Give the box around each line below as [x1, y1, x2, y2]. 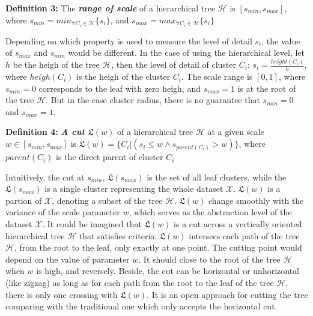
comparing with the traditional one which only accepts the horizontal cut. [5, 300, 278, 312]
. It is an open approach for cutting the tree [147, 288, 308, 300]
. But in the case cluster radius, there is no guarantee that [46, 94, 260, 106]
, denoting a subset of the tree [52, 194, 163, 206]
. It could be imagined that [42, 218, 142, 230]
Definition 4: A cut [5, 125, 85, 138]
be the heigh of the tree [13, 58, 100, 71]
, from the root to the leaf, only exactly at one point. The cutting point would [14, 241, 302, 254]
